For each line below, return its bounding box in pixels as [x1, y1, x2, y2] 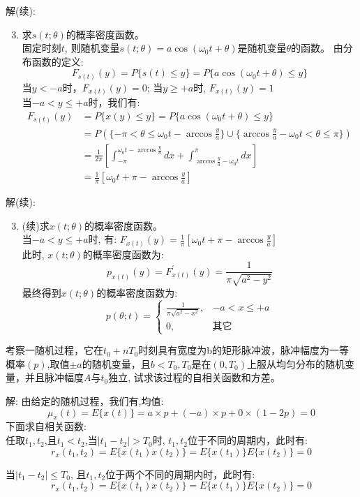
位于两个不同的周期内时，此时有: [105, 466, 255, 481]
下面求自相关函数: [6, 419, 87, 433]
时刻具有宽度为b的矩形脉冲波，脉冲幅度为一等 [138, 343, 349, 357]
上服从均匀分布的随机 [246, 356, 345, 371]
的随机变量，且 [82, 356, 151, 371]
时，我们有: [88, 95, 140, 110]
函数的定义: [31, 54, 84, 68]
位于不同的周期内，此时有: [187, 433, 308, 447]
